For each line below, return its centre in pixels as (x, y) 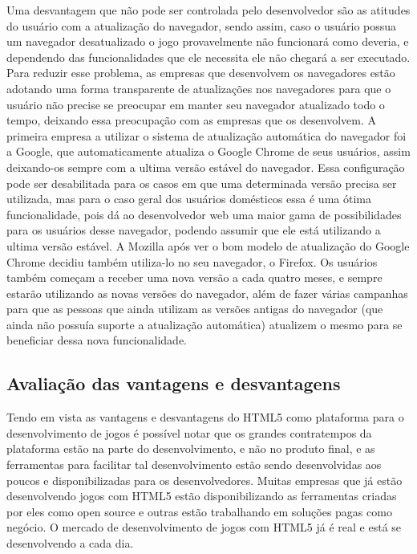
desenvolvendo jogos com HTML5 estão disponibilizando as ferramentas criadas (202, 496)
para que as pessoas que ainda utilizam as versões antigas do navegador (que (195, 309)
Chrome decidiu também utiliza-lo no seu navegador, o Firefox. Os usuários (192, 261)
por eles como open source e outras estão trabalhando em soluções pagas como (199, 511)
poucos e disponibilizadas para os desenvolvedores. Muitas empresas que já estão (204, 480)
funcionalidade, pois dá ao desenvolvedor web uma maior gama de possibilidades (204, 214)
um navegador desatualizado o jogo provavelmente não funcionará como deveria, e (208, 41)
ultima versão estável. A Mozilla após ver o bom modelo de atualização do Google (208, 245)
